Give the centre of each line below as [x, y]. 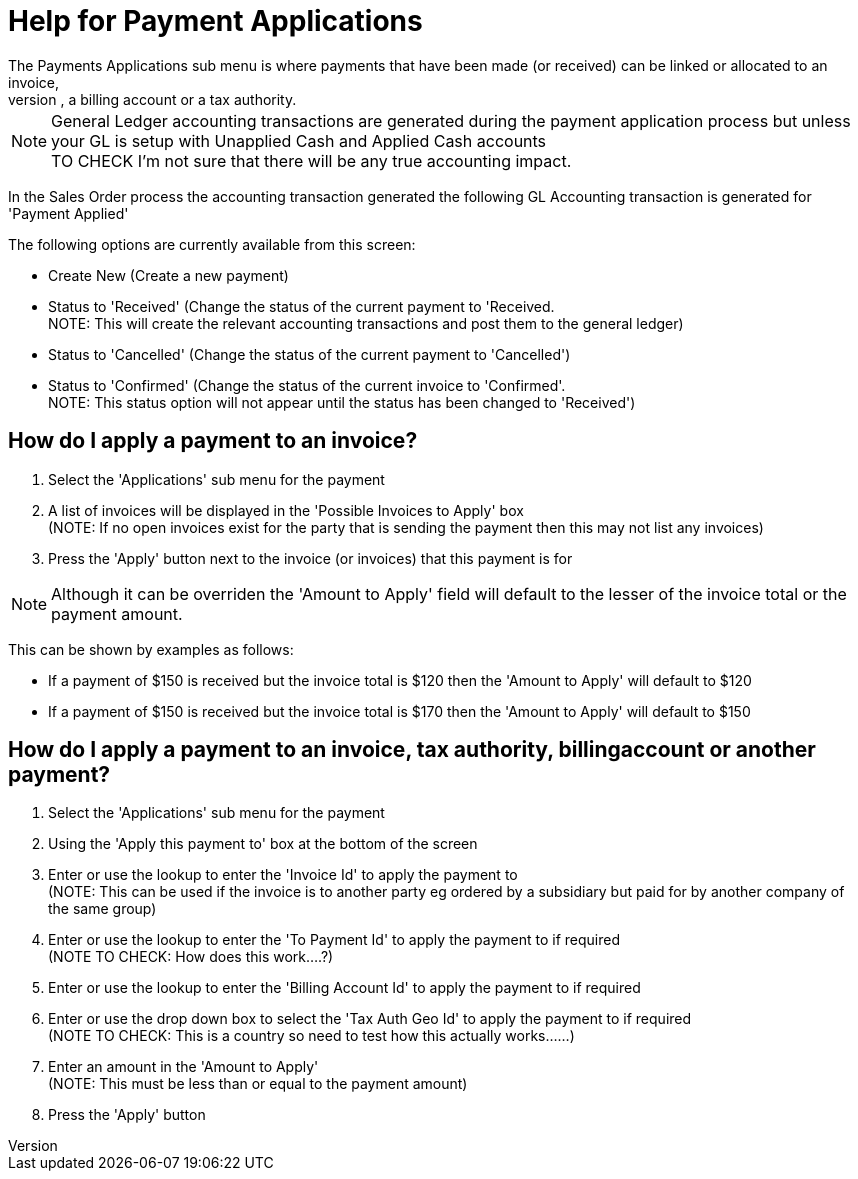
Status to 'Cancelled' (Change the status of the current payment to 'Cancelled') [309, 354]
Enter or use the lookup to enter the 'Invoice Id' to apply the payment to [283, 875]
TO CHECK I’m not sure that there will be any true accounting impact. [311, 160]
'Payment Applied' [68, 213]
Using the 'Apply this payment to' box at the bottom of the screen [263, 844]
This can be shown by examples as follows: [151, 649]
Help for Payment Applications [215, 21]
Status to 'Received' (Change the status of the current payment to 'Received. [301, 306]
